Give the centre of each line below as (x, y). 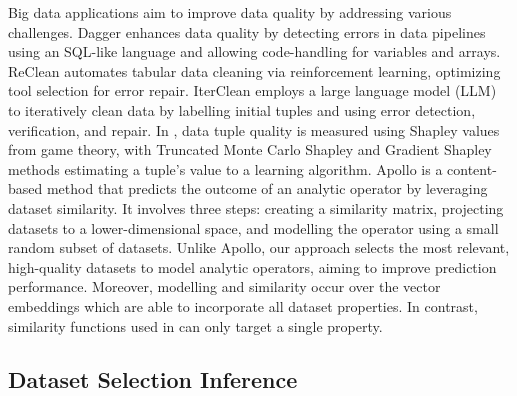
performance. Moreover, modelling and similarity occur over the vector (224, 286)
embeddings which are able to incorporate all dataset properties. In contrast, (243, 305)
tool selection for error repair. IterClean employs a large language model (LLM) (252, 90)
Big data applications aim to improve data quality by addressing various (230, 12)
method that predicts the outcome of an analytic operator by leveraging (267, 188)
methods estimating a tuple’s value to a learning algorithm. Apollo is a (225, 168)
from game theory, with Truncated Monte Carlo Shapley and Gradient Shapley (250, 149)
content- (472, 168)
